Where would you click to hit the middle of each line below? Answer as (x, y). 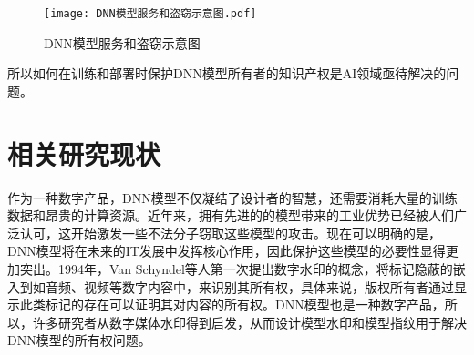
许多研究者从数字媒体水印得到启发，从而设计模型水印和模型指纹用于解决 (249, 322)
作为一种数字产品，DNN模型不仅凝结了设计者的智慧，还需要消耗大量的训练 (232, 197)
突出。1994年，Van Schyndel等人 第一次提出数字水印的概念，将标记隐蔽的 (236, 268)
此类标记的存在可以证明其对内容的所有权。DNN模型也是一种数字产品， (232, 304)
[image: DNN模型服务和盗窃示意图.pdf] (150, 14)
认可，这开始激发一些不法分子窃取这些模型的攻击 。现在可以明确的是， (230, 233)
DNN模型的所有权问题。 (79, 340)
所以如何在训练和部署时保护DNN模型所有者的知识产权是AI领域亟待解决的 (227, 73)
